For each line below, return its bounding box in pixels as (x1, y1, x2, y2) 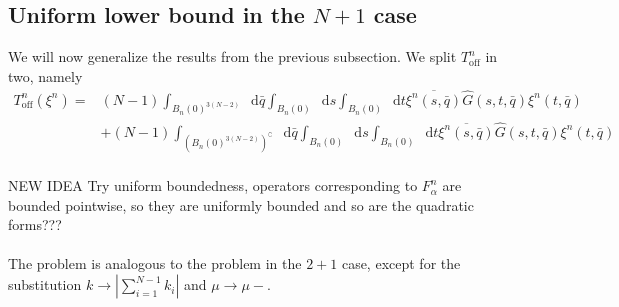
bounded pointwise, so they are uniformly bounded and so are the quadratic (8, 194, 474, 215)
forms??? (8, 214, 62, 235)
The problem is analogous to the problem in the (8, 253, 302, 274)
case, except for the (341, 253, 461, 274)
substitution (8, 274, 82, 295)
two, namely (8, 65, 83, 86)
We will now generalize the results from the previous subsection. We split (8, 46, 457, 67)
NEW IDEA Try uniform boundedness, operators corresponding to (8, 175, 418, 196)
